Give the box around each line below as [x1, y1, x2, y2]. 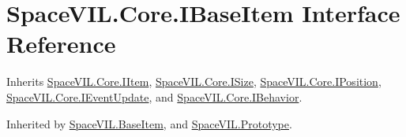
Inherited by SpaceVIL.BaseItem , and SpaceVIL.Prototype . [6, 115, 292, 131]
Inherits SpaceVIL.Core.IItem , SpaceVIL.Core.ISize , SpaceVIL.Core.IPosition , [6, 73, 382, 90]
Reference [6, 28, 116, 60]
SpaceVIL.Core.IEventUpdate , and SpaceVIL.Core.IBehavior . [6, 88, 303, 105]
